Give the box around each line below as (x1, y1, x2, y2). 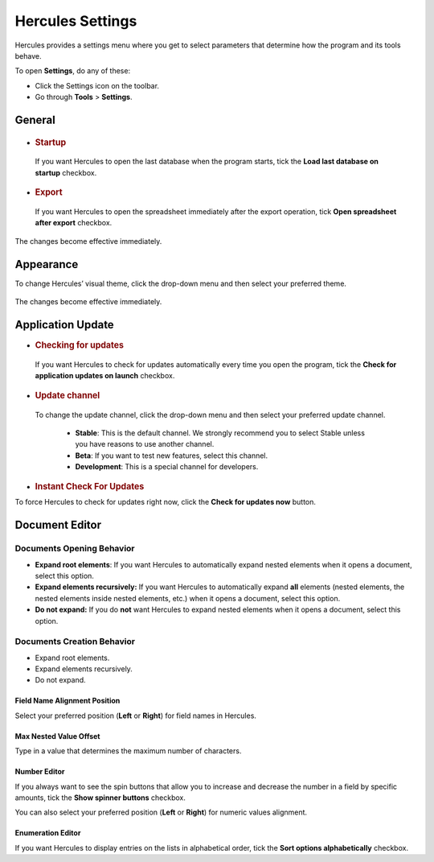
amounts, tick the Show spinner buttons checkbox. (14, 793, 186, 802)
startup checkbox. (35, 167, 97, 177)
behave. (14, 51, 42, 60)
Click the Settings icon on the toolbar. (35, 80, 160, 90)
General (14, 113, 56, 126)
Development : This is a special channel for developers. (75, 462, 259, 472)
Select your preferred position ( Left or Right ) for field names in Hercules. (14, 711, 257, 720)
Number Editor (14, 767, 65, 777)
